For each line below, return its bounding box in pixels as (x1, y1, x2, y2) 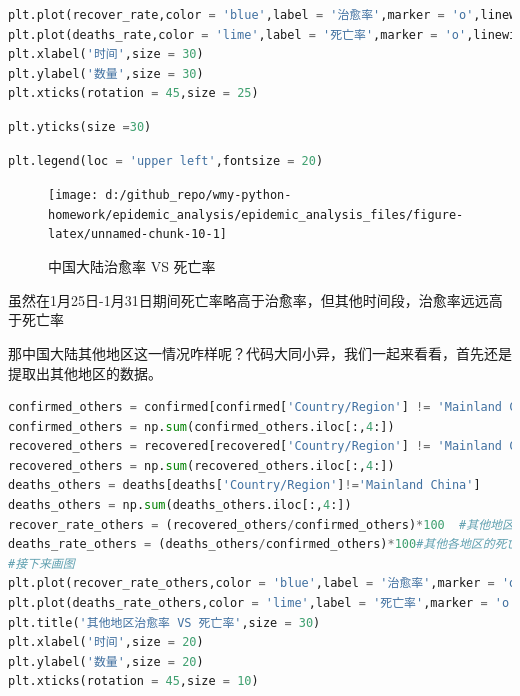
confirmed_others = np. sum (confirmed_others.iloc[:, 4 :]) (8, 419, 395, 434)
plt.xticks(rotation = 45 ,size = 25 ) (8, 86, 259, 101)
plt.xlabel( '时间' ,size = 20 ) (8, 635, 204, 650)
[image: (48, 188, 99, 203)
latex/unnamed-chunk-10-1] (48, 227, 227, 242)
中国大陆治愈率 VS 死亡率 (48, 256, 216, 277)
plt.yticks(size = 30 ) (8, 119, 152, 134)
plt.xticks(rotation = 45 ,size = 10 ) (8, 674, 259, 689)
